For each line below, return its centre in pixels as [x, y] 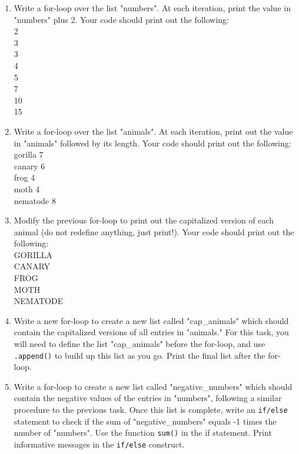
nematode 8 [35, 200]
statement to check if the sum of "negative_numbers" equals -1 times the [145, 421]
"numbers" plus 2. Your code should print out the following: [121, 19]
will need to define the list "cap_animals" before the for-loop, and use [139, 344]
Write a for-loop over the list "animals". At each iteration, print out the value [153, 131]
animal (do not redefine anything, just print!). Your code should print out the [154, 231]
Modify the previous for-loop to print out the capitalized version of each [144, 220]
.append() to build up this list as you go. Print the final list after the [139, 355]
